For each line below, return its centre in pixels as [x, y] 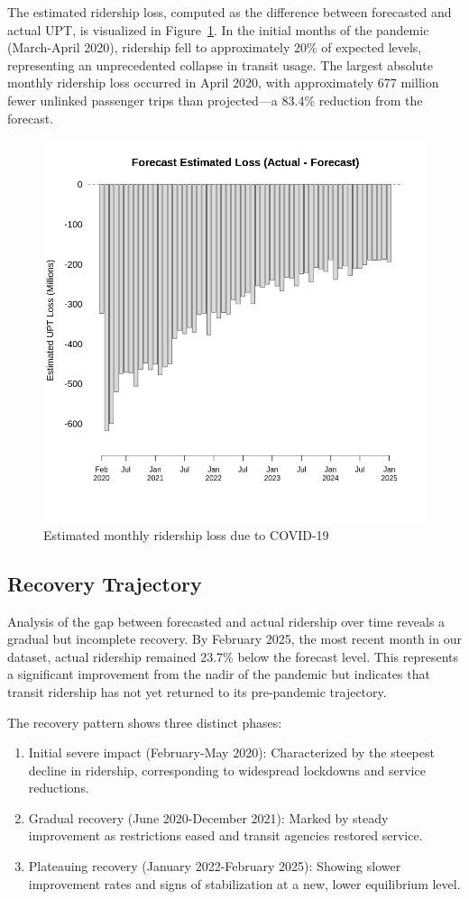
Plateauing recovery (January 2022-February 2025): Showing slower [215, 866]
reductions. [59, 788]
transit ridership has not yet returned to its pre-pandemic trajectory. [197, 691]
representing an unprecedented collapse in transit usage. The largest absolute [220, 64]
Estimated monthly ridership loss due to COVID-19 [186, 534]
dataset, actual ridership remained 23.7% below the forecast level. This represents [233, 656]
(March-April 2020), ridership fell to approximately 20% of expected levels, [215, 47]
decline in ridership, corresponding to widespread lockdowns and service [227, 770]
